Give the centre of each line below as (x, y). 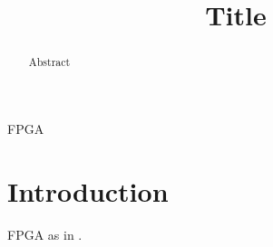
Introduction (88, 190)
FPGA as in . (45, 234)
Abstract (49, 62)
